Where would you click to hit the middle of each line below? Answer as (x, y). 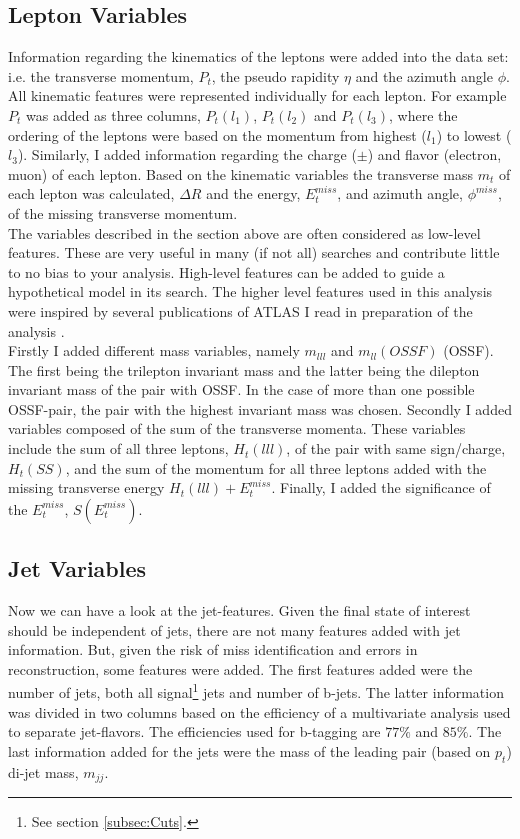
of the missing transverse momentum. (123, 212)
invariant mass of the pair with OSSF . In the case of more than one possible (241, 389)
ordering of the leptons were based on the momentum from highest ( (217, 134)
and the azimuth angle (424, 75)
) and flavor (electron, (434, 154)
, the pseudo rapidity (275, 75)
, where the (423, 114)
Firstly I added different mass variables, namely (154, 350)
